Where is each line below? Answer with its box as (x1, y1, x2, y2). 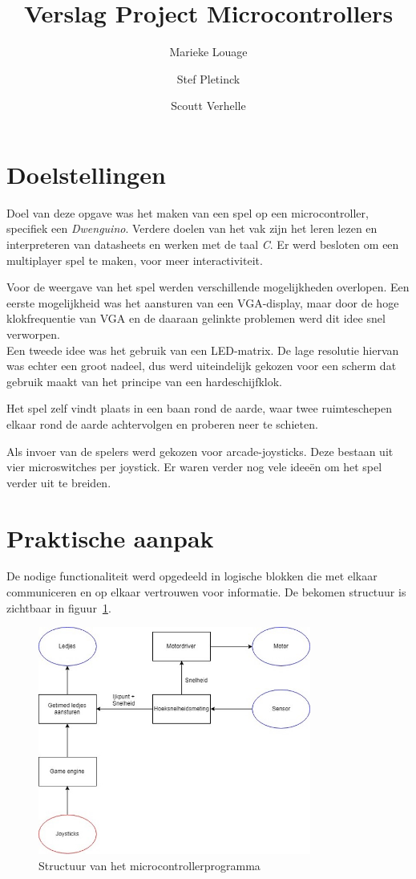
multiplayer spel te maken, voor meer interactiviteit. (6, 251, 263, 268)
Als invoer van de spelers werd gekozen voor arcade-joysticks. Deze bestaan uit (6, 442, 394, 459)
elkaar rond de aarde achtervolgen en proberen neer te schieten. (6, 415, 318, 432)
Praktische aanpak (6, 521, 214, 554)
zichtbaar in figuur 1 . (6, 599, 111, 616)
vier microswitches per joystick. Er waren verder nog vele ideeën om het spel (6, 458, 382, 475)
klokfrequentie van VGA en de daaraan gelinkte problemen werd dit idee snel (6, 310, 386, 327)
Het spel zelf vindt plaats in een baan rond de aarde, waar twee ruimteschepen (6, 400, 393, 417)
